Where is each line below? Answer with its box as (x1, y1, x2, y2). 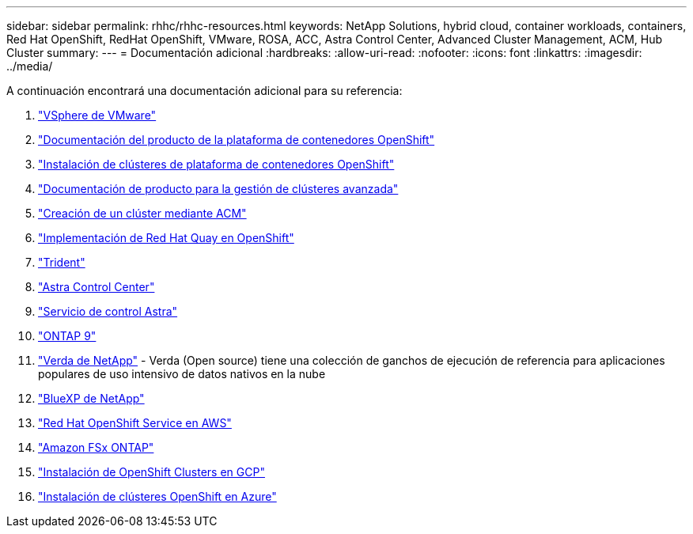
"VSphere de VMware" (38, 108, 157, 122)
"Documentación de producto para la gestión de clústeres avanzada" (38, 182, 399, 195)
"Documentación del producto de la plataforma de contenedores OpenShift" (38, 133, 435, 146)
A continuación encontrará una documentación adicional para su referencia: (6, 84, 403, 97)
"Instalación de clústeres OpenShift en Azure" (38, 490, 277, 503)
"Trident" (38, 256, 85, 269)
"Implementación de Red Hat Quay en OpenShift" (38, 231, 294, 244)
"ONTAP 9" (38, 329, 97, 343)
